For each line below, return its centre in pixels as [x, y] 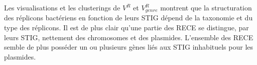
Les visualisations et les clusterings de [62, 7]
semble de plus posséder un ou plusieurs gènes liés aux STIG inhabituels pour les [129, 47]
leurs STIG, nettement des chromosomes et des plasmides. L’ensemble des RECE [129, 37]
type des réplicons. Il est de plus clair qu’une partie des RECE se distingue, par [126, 28]
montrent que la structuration [206, 7]
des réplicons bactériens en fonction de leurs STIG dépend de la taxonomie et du [128, 18]
